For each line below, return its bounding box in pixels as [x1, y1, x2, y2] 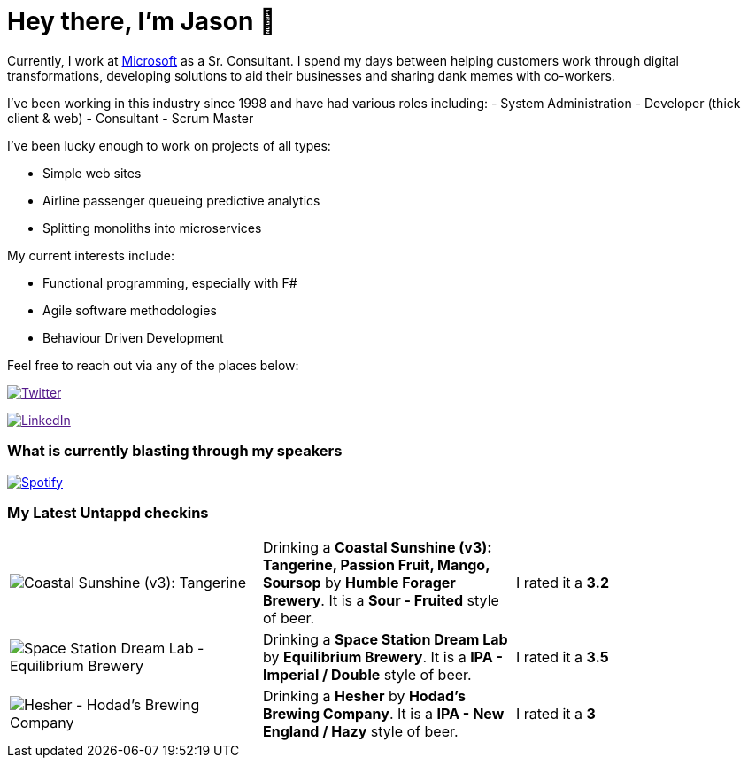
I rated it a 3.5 [515, 648, 609, 667]
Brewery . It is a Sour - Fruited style [262, 591, 499, 610]
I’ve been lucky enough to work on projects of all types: [7, 137, 331, 153]
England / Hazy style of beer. [262, 722, 459, 741]
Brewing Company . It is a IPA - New [262, 705, 505, 723]
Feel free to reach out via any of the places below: [7, 357, 299, 373]
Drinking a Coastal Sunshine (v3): [262, 538, 492, 557]
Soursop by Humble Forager [262, 574, 456, 592]
